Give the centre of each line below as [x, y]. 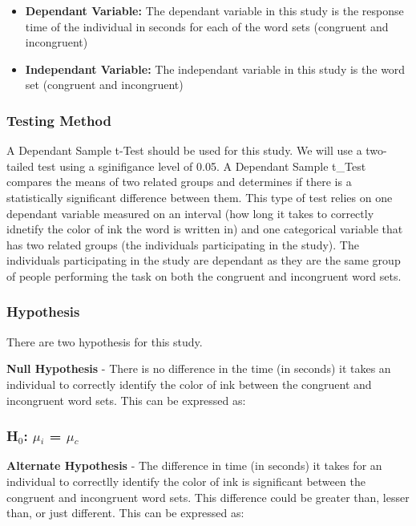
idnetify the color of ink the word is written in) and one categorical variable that [205, 229]
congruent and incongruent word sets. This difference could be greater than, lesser [208, 497]
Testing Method [59, 120]
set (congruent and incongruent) [104, 85]
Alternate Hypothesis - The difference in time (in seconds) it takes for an [194, 465]
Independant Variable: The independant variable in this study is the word [215, 69]
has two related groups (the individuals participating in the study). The [183, 244]
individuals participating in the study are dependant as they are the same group [204, 260]
